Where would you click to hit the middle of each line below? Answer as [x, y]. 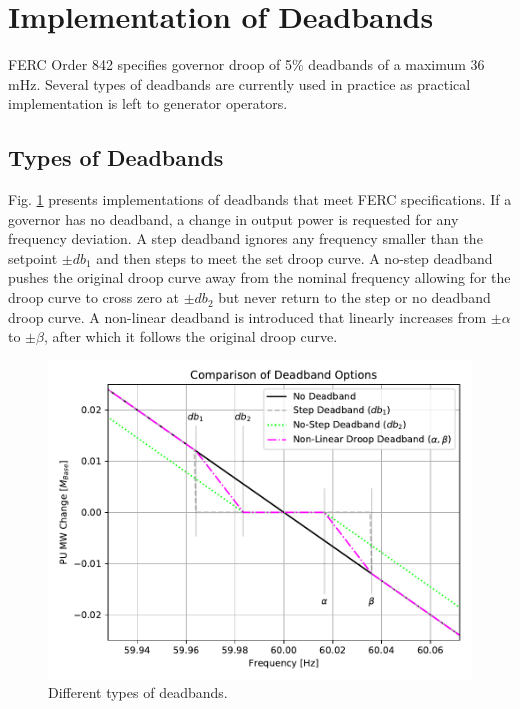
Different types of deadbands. [138, 692]
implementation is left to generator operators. [148, 103]
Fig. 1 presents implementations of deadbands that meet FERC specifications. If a [260, 199]
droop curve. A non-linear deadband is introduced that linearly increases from [247, 316]
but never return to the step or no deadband [354, 297]
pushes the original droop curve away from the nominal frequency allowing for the [259, 277]
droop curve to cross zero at [94, 297]
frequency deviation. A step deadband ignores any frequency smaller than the [245, 238]
